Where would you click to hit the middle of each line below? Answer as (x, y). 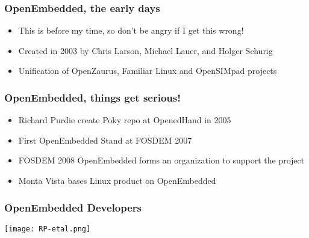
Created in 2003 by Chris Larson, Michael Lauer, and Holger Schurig (145, 50)
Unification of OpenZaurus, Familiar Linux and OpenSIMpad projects (148, 71)
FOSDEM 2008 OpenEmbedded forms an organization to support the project (161, 160)
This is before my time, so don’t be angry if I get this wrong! (131, 30)
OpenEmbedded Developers (73, 207)
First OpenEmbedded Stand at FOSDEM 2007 (105, 140)
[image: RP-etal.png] (48, 229)
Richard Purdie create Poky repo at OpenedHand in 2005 (125, 120)
